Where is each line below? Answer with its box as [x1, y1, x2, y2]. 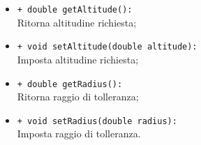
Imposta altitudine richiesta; [17, 52, 139, 66]
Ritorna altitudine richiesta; [17, 15, 137, 29]
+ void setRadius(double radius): [17, 116, 177, 126]
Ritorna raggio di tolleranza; [17, 89, 139, 104]
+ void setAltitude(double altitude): [17, 42, 198, 52]
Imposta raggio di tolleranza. [17, 126, 141, 141]
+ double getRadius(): [17, 79, 123, 89]
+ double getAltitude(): [17, 5, 133, 15]
